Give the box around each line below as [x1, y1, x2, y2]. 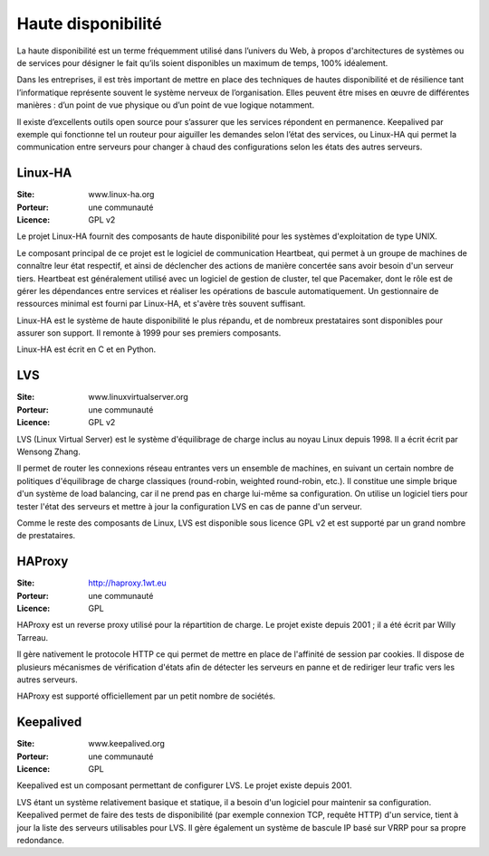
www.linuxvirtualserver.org [88, 392, 189, 403]
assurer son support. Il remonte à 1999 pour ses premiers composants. [16, 328, 282, 338]
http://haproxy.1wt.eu [88, 577, 167, 588]
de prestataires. [16, 530, 76, 541]
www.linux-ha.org [88, 189, 155, 200]
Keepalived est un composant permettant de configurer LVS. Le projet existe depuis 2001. [16, 780, 352, 791]
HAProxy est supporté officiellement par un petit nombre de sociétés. [16, 690, 276, 701]
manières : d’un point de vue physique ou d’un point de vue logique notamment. [16, 100, 315, 110]
